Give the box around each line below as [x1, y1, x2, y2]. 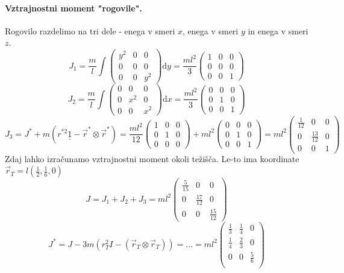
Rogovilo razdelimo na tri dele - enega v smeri [5, 24, 175, 37]
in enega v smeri [248, 24, 308, 37]
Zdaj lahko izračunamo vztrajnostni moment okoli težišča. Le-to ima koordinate [5, 152, 299, 165]
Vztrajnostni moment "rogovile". [5, 1, 142, 14]
